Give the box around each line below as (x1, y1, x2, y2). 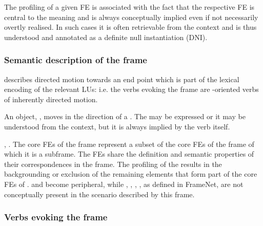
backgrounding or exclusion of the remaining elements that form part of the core (4, 168, 257, 179)
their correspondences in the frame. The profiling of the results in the (4, 158, 222, 169)
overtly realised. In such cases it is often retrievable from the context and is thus (4, 22, 257, 32)
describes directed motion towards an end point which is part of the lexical (4, 73, 239, 84)
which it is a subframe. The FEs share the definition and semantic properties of (4, 148, 254, 159)
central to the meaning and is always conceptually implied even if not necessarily (4, 11, 258, 22)
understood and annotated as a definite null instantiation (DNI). (4, 31, 208, 42)
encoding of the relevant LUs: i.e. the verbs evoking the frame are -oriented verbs (4, 84, 259, 95)
